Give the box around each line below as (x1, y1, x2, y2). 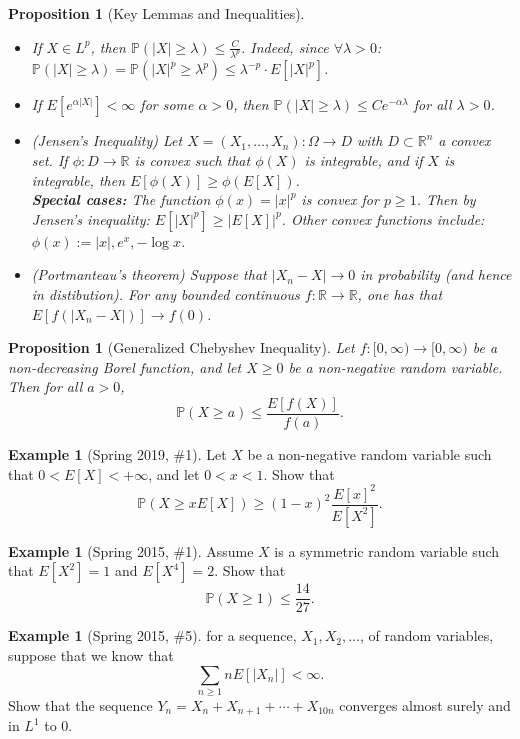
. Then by (416, 189, 476, 210)
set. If (31, 150, 68, 171)
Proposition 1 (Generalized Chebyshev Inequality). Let (8, 337, 355, 358)
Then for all (8, 376, 83, 397)
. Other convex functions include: (281, 208, 485, 229)
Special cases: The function (31, 189, 211, 210)
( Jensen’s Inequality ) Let (31, 130, 183, 151)
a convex (438, 130, 491, 151)
